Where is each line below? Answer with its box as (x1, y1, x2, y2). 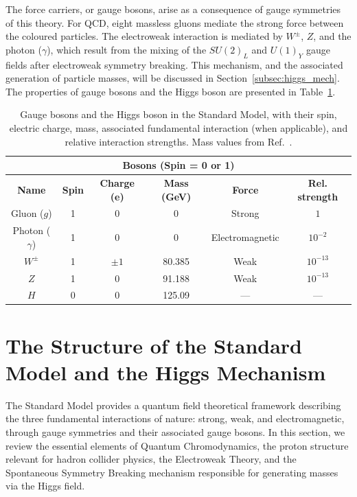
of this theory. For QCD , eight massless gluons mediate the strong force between (5, 15, 344, 30)
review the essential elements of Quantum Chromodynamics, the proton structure (5, 438, 349, 452)
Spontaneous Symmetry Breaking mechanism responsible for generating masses (5, 465, 338, 479)
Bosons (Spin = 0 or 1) (122, 158, 235, 172)
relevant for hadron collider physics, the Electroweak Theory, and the (5, 452, 297, 466)
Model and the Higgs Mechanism (5, 358, 326, 386)
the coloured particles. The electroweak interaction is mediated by (5, 29, 283, 43)
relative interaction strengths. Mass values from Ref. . (65, 134, 292, 148)
